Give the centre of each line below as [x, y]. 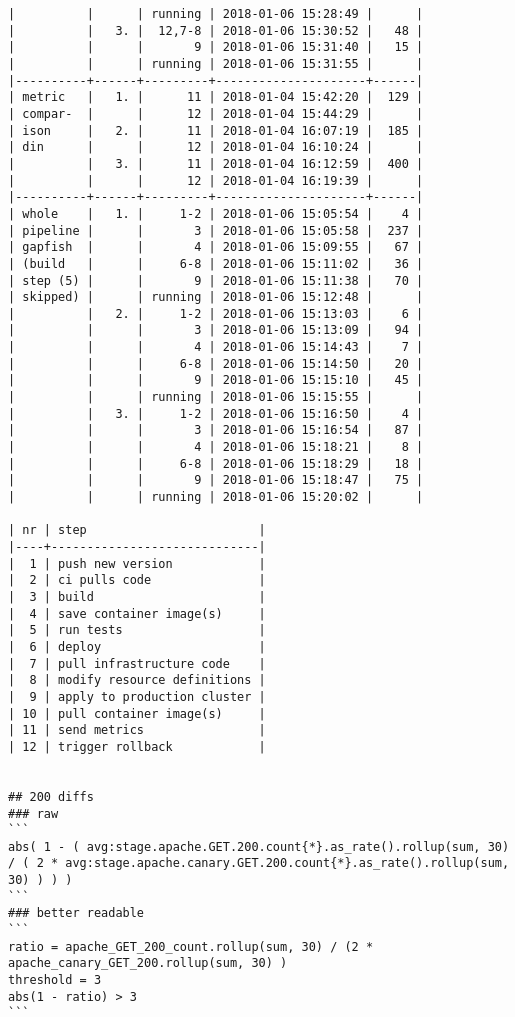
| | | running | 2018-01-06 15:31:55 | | [216, 63]
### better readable [76, 913]
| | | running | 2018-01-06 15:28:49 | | [216, 14]
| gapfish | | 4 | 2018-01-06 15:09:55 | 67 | [216, 247]
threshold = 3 [55, 980]
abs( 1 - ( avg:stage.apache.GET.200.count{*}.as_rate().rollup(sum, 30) [259, 846]
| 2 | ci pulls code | [137, 580]
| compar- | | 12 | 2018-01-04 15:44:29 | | [216, 113]
